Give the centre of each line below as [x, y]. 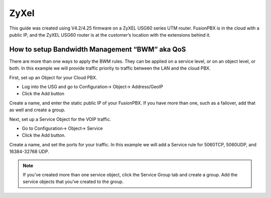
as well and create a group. [37, 110]
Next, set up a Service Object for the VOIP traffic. [60, 119]
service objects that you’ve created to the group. [73, 182]
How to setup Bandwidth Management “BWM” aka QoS [98, 49]
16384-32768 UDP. [29, 152]
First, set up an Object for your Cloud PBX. [53, 77]
